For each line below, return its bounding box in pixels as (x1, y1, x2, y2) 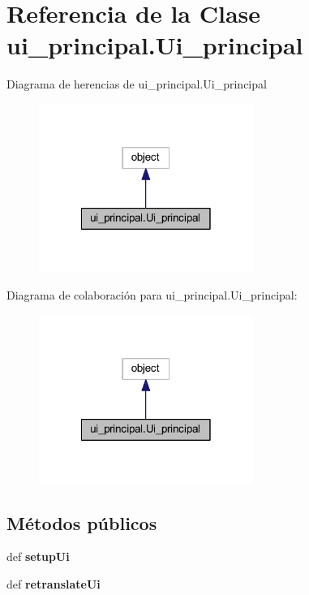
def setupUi (6, 548, 70, 565)
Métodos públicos (6, 510, 157, 535)
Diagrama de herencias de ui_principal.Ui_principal (6, 75, 267, 93)
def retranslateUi (6, 575, 101, 592)
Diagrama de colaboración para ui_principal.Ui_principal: (6, 287, 298, 304)
